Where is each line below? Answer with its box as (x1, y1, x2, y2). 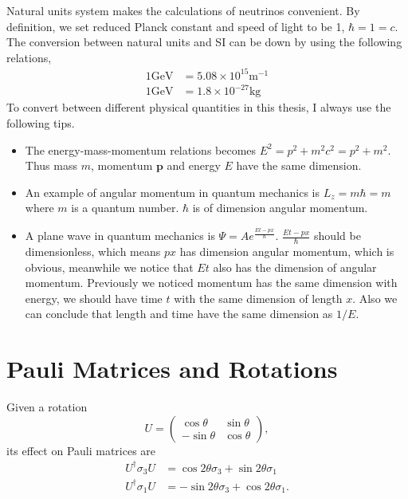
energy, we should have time (25, 289, 163, 306)
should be (314, 227, 361, 244)
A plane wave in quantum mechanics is (25, 227, 215, 244)
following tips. (6, 115, 75, 132)
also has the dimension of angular (213, 258, 377, 275)
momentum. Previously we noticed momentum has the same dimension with (25, 274, 398, 291)
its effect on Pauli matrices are (6, 442, 156, 458)
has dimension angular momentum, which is (179, 242, 394, 259)
